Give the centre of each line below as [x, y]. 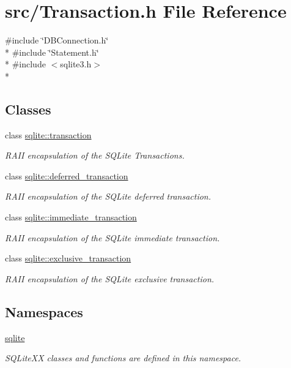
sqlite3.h [76, 64]
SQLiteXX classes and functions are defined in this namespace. [123, 358]
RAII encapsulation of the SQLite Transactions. [95, 155]
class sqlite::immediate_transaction [71, 217]
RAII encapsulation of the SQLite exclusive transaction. [110, 278]
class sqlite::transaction [48, 134]
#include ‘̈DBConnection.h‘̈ [57, 40]
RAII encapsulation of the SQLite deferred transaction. [108, 196]
